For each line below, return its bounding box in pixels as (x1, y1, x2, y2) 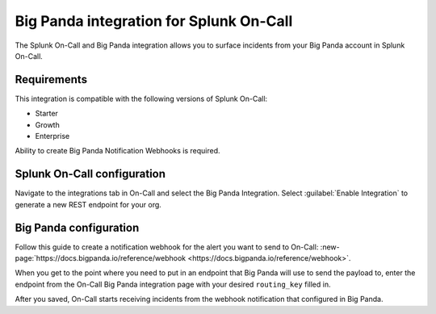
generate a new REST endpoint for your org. (15, 199, 161, 209)
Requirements (15, 73, 88, 86)
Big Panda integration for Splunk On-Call (15, 12, 293, 30)
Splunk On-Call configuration (15, 167, 166, 181)
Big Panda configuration (15, 220, 140, 234)
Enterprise (35, 132, 70, 141)
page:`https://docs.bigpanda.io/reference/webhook (15, 253, 186, 262)
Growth (35, 119, 60, 129)
